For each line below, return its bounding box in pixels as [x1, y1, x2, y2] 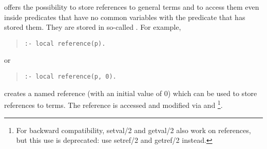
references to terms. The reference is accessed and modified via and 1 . [4, 98, 223, 110]
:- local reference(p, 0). [24, 73, 117, 81]
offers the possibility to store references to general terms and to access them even [4, 2, 259, 12]
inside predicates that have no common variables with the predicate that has [4, 11, 245, 22]
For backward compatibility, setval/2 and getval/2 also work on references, [16, 124, 251, 135]
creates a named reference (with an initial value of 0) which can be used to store [4, 87, 257, 98]
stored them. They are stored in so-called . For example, [4, 22, 181, 32]
